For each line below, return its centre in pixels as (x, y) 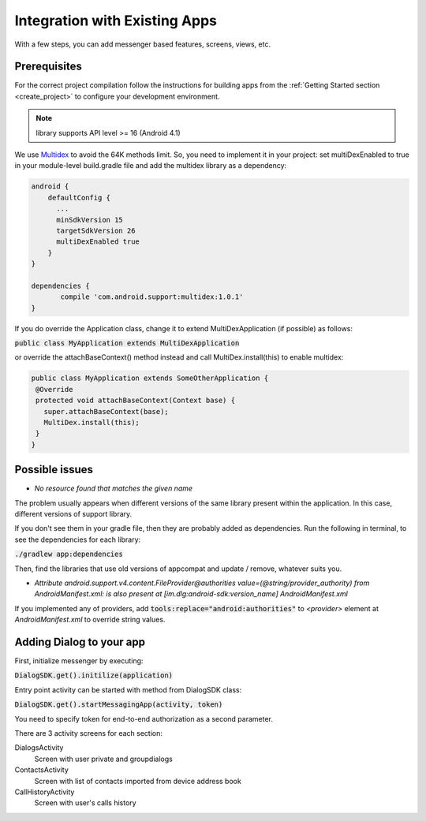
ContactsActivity (41, 770)
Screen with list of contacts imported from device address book (138, 781)
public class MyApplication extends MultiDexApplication (127, 343)
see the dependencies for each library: (78, 539)
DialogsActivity (39, 748)
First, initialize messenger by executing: (79, 661)
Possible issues (54, 470)
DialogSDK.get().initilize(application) (94, 675)
